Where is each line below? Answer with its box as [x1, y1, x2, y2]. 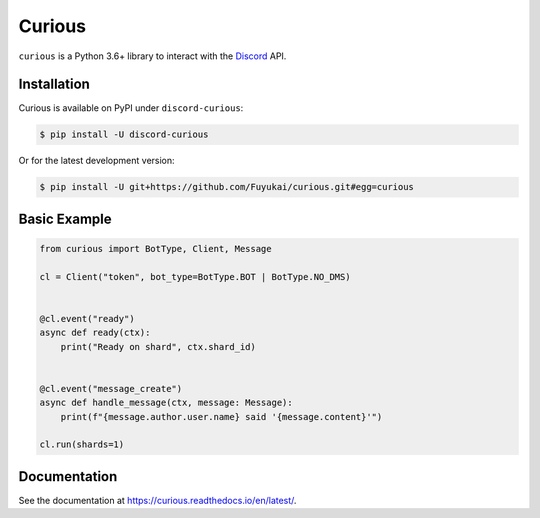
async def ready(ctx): [39, 327, 151, 339]
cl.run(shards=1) [39, 439, 125, 450]
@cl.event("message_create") [39, 383, 183, 394]
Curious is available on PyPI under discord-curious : [18, 102, 244, 114]
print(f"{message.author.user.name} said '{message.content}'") [60, 411, 383, 422]
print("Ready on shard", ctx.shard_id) [60, 341, 257, 352]
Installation [18, 76, 90, 93]
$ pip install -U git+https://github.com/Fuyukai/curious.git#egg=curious [39, 181, 415, 193]
